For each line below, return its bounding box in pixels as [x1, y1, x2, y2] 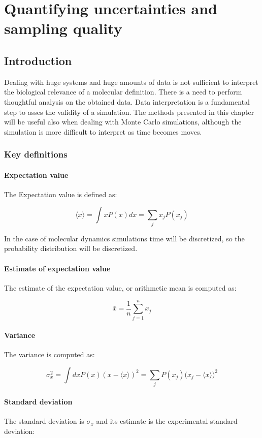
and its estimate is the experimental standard [96, 416, 238, 426]
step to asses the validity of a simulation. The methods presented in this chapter [4, 106, 254, 117]
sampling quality [4, 18, 122, 39]
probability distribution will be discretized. [4, 243, 138, 254]
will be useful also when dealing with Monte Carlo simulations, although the [4, 116, 242, 127]
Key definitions [4, 148, 68, 161]
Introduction [4, 52, 72, 68]
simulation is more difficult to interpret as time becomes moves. [4, 126, 202, 137]
